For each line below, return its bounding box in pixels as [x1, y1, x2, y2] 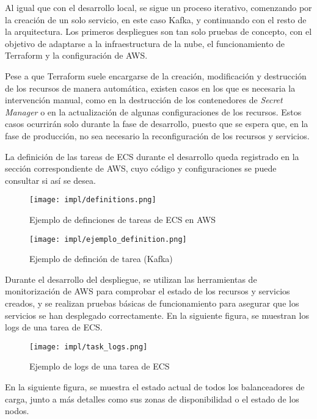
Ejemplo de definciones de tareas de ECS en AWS [29, 213, 216, 225]
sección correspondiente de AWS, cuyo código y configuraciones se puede [5, 162, 277, 175]
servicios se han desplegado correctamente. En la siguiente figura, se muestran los [5, 308, 309, 321]
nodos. [5, 404, 29, 417]
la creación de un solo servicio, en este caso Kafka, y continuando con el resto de [5, 13, 307, 26]
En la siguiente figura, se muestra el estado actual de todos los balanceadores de [5, 381, 305, 393]
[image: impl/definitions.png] [29, 195, 156, 205]
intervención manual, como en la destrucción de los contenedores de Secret [5, 93, 283, 106]
